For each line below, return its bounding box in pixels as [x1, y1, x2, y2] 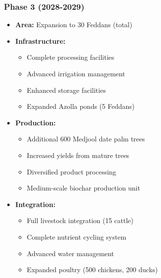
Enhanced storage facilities [27, 85, 106, 95]
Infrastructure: [15, 35, 66, 46]
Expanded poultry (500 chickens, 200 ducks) [27, 264, 158, 275]
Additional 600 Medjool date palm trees [27, 134, 145, 144]
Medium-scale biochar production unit [27, 183, 140, 193]
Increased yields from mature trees [27, 150, 130, 160]
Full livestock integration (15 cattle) [27, 215, 134, 226]
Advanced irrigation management [27, 69, 125, 78]
